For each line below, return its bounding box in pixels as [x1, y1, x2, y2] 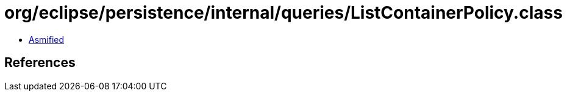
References [4, 55, 76, 71]
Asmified [29, 34, 65, 45]
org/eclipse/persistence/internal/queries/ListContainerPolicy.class [4, 2, 563, 23]
